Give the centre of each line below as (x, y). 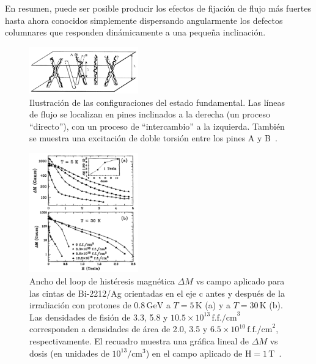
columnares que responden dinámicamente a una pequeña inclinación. (135, 32)
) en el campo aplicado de (194, 353)
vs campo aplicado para (240, 280)
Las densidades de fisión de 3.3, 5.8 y (99, 317)
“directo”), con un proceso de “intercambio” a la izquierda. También (157, 126)
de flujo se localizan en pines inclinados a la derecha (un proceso (150, 114)
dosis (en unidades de (69, 353)
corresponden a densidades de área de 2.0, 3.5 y (119, 329)
